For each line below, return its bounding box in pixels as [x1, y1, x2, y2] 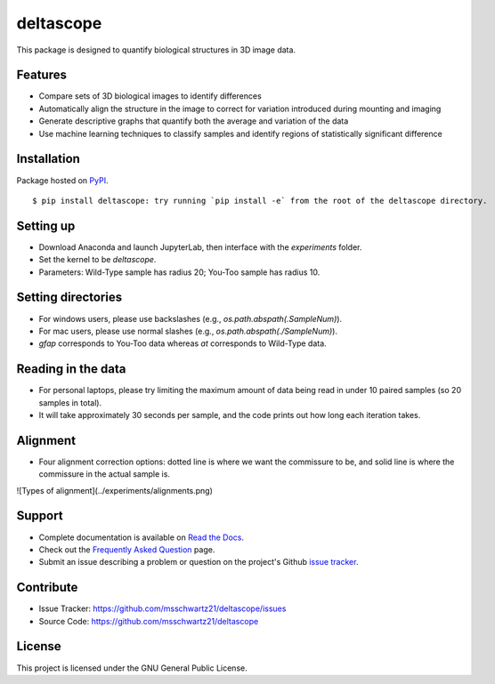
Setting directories [16, 290, 123, 305]
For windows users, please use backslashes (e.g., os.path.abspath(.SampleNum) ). [38, 313, 343, 324]
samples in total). [38, 397, 102, 408]
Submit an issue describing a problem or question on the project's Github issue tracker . [38, 557, 359, 567]
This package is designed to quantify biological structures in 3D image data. [16, 44, 296, 55]
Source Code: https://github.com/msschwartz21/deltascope [38, 616, 259, 626]
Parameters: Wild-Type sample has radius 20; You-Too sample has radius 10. [38, 267, 321, 278]
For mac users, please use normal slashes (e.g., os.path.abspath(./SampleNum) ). [38, 326, 338, 336]
